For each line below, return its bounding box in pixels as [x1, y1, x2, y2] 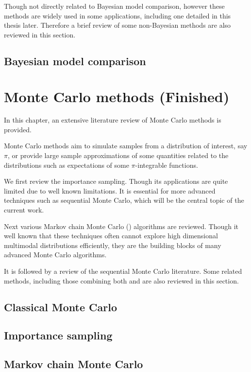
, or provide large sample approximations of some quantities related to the [7, 150, 229, 160]
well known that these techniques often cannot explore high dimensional [4, 230, 218, 241]
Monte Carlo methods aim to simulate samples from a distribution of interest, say [4, 141, 248, 151]
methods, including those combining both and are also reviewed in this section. [4, 275, 239, 285]
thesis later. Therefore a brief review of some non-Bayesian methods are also [4, 20, 231, 30]
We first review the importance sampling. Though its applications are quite [4, 176, 228, 186]
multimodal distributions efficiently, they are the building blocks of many [4, 240, 221, 250]
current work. [4, 205, 44, 215]
